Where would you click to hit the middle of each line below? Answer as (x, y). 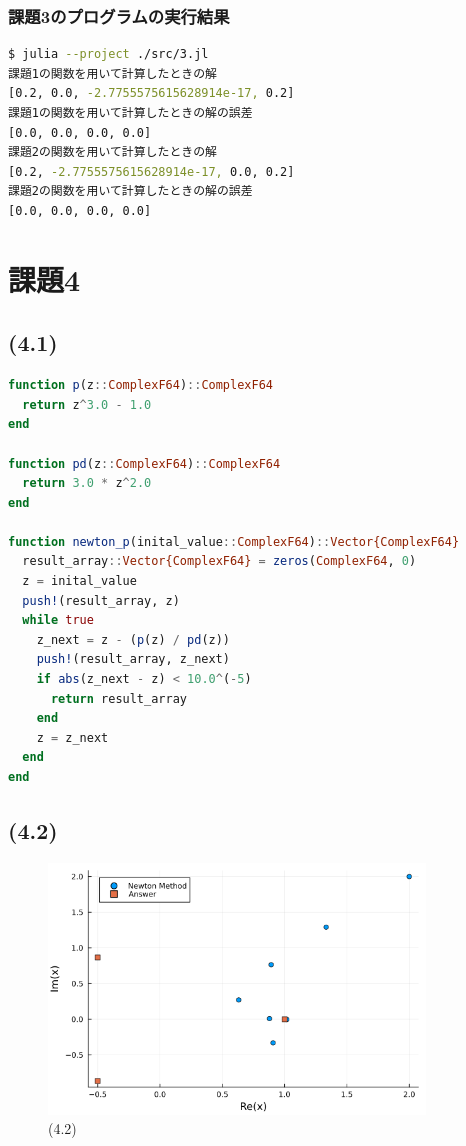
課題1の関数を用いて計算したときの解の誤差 (130, 113)
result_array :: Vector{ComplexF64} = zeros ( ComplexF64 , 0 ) (219, 561)
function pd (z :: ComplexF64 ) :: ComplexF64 (144, 463)
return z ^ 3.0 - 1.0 (87, 404)
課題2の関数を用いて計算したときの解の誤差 (130, 191)
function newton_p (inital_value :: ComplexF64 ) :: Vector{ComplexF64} (234, 541)
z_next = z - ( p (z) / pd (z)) (133, 639)
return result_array (118, 698)
